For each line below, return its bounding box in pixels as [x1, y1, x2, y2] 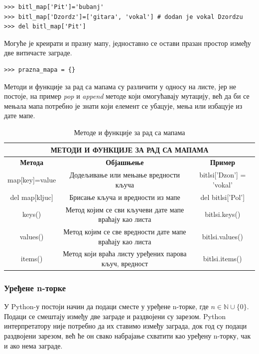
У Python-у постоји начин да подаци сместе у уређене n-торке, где [4, 301, 209, 312]
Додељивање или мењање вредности [69, 170, 180, 180]
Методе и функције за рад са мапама [74, 127, 185, 137]
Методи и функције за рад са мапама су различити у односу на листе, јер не [4, 81, 237, 91]
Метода [20, 157, 43, 168]
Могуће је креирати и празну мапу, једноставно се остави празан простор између [4, 37, 251, 48]
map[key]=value [7, 175, 56, 185]
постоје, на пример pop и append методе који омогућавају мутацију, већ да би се [4, 91, 250, 101]
